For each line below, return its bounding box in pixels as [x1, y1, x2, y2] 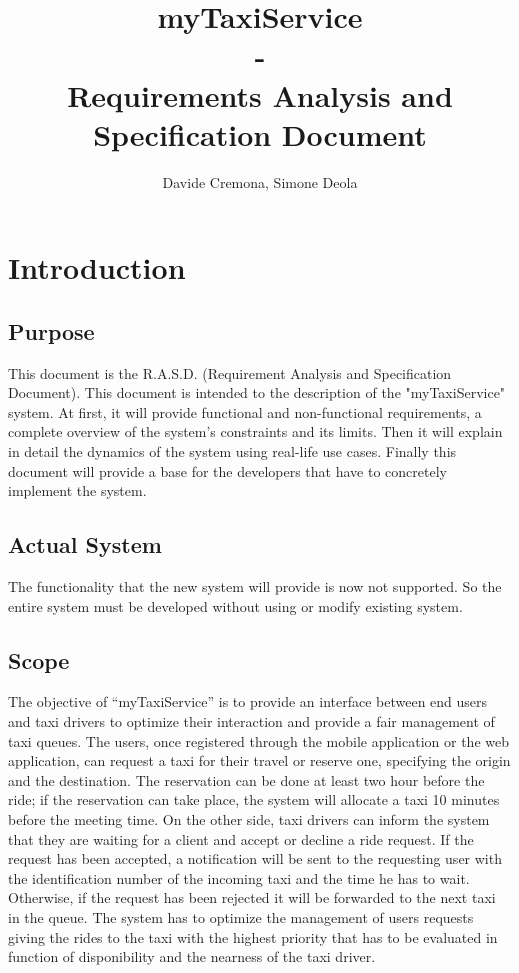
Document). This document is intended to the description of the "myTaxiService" [8, 382, 506, 403]
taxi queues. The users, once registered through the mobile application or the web [8, 730, 509, 751]
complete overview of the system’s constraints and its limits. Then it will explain [8, 421, 503, 442]
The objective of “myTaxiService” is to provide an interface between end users [8, 691, 488, 712]
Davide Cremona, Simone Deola [162, 171, 358, 192]
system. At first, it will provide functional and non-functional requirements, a [8, 401, 482, 422]
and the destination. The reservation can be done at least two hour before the [8, 769, 485, 790]
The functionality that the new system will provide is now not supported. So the [8, 576, 502, 597]
